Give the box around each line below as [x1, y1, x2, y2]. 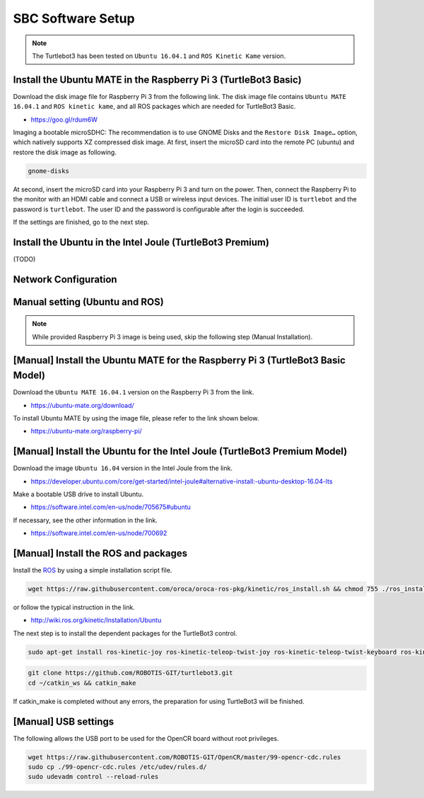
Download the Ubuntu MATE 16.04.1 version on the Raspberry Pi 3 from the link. [13, 388, 254, 397]
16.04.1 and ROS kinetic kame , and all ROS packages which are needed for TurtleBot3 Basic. [13, 102, 296, 111]
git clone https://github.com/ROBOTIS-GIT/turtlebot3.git [28, 669, 233, 677]
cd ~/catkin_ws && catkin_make [28, 679, 137, 687]
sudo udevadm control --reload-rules [28, 773, 159, 781]
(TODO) [13, 254, 36, 263]
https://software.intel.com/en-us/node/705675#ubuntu [30, 503, 191, 512]
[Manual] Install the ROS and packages [13, 548, 188, 559]
